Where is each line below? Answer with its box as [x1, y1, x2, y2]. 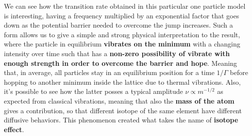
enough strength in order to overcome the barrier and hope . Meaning [4, 58, 237, 68]
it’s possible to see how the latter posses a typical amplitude [4, 86, 183, 96]
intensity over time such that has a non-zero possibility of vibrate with [4, 48, 230, 58]
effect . [4, 124, 24, 134]
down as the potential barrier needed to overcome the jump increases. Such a [4, 20, 233, 30]
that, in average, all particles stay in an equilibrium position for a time [4, 67, 215, 77]
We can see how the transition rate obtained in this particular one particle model [4, 1, 246, 11]
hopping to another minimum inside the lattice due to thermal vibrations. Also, [4, 76, 241, 87]
